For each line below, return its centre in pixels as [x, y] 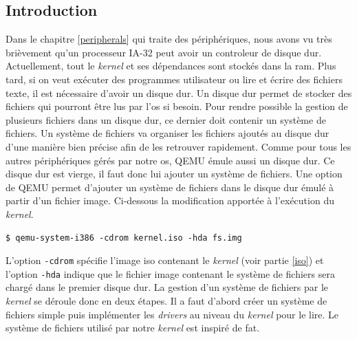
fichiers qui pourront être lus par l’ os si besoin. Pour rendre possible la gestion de [177, 106]
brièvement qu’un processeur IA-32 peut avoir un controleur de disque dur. [164, 52]
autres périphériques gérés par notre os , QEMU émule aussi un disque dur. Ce [170, 160]
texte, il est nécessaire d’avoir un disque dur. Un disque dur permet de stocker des [179, 92]
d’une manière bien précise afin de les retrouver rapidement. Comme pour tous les [178, 146]
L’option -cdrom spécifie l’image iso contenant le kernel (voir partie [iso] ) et [165, 260]
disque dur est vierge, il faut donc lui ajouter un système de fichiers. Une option [174, 174]
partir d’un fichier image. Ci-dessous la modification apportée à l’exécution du [170, 200]
